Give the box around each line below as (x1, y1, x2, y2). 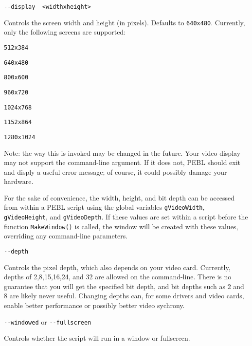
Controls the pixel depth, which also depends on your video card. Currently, (4, 262, 231, 272)
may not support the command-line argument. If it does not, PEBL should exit (4, 157, 241, 167)
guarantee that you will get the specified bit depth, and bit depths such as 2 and (4, 281, 244, 291)
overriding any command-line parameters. (4, 231, 128, 241)
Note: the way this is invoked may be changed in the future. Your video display (4, 147, 241, 158)
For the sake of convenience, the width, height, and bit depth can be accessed (4, 192, 235, 202)
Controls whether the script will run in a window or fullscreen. (4, 333, 190, 343)
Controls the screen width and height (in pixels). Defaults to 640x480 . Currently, (4, 17, 245, 27)
